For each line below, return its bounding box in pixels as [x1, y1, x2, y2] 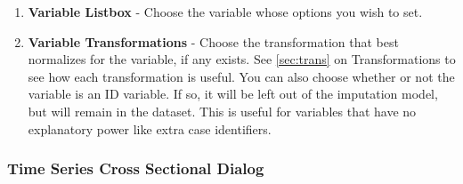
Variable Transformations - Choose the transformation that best [28, 32, 399, 51]
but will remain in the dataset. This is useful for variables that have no [28, 101, 417, 120]
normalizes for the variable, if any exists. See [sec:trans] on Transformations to [28, 50, 456, 68]
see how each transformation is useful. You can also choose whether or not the [28, 67, 455, 85]
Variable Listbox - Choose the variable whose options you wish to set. [28, 3, 423, 20]
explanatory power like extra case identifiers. [28, 119, 272, 138]
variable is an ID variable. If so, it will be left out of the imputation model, [28, 84, 438, 103]
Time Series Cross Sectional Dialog [7, 157, 264, 180]
